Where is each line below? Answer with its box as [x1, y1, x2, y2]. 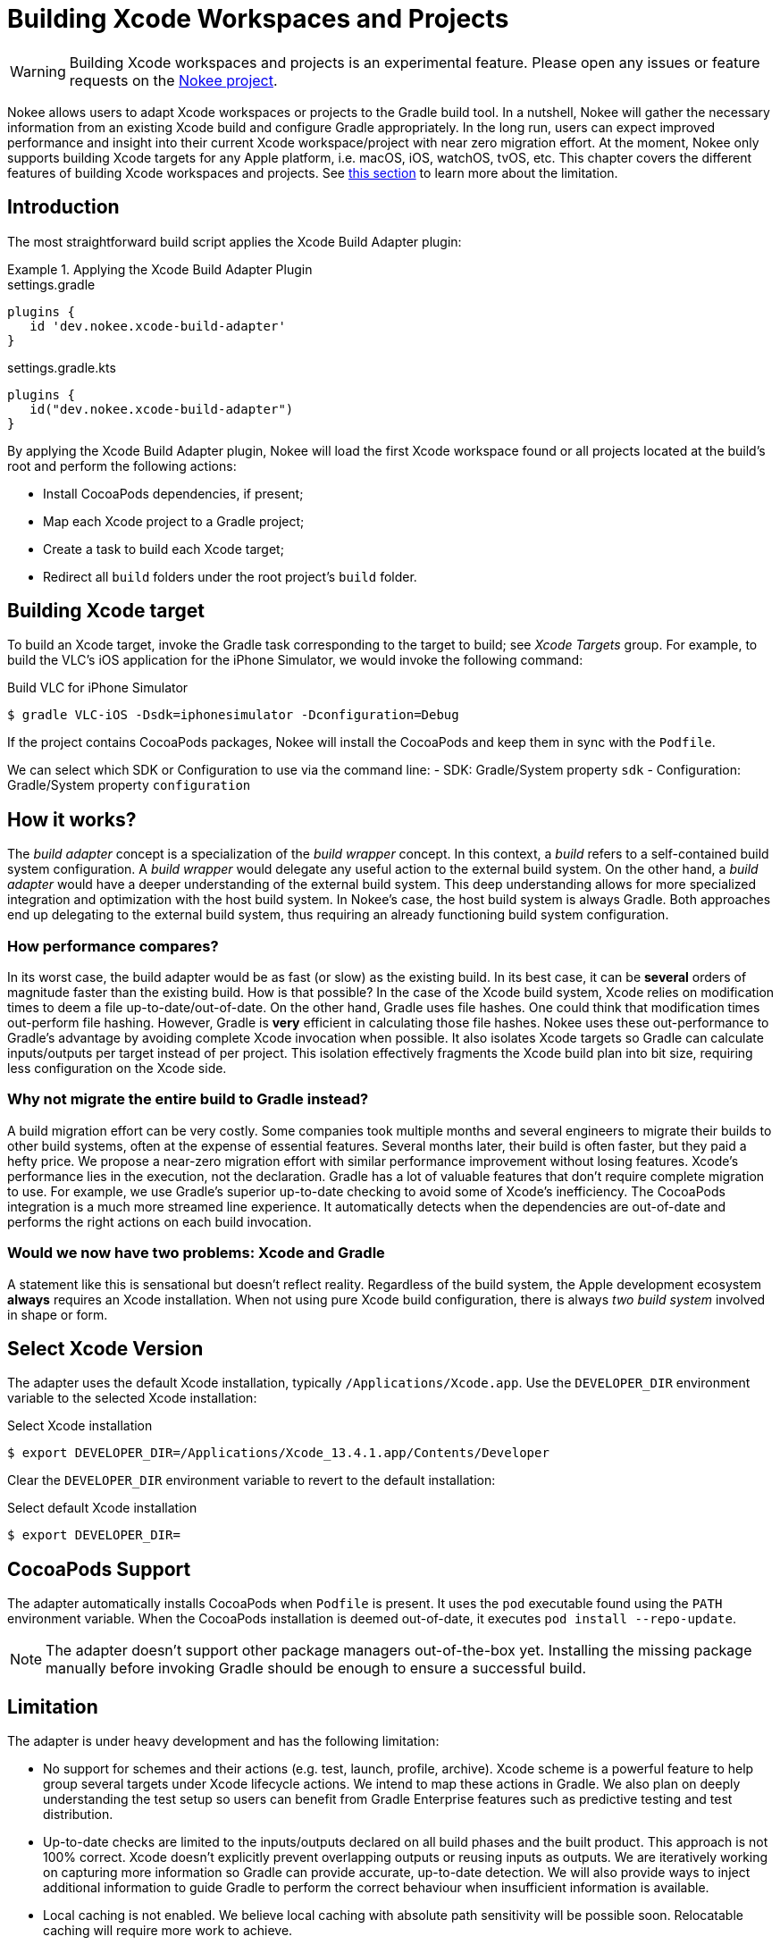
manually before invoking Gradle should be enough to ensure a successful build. [46, 1659, 587, 1678]
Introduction [7, 196, 120, 219]
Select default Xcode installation [7, 1500, 197, 1516]
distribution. [43, 1807, 113, 1823]
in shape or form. [7, 1306, 108, 1322]
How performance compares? [7, 936, 219, 955]
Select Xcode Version [7, 1337, 204, 1360]
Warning [10, 62, 66, 80]
